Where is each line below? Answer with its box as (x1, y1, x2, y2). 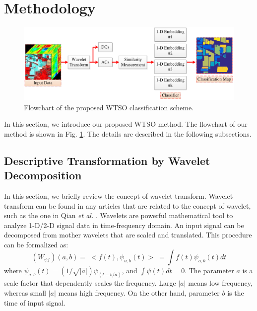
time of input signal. (4, 297, 66, 308)
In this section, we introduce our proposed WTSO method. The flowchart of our (4, 119, 248, 129)
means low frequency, (188, 278, 253, 288)
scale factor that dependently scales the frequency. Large (4, 278, 176, 288)
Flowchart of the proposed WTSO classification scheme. (24, 102, 194, 112)
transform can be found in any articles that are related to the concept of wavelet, (4, 200, 251, 211)
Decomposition (4, 167, 82, 183)
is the (227, 287, 244, 298)
